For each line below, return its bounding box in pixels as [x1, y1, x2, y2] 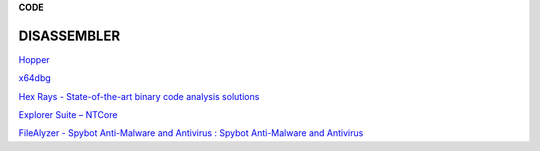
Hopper [18, 53, 50, 65]
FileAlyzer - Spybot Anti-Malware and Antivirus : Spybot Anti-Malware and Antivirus [18, 127, 364, 139]
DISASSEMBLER [18, 27, 120, 44]
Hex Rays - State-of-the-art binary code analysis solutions [18, 90, 260, 102]
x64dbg [18, 72, 52, 84]
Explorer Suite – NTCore [18, 109, 118, 121]
